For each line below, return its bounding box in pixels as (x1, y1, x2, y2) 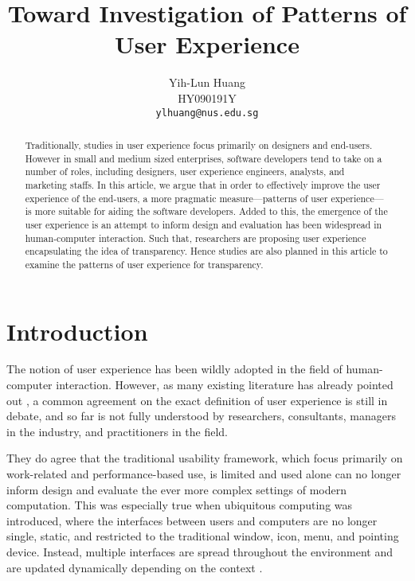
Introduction (6, 314, 148, 347)
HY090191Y (178, 89, 237, 106)
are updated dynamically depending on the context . (6, 559, 263, 575)
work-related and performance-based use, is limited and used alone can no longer (6, 466, 401, 482)
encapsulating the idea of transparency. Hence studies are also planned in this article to (25, 244, 388, 258)
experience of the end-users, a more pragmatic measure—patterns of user (25, 191, 328, 205)
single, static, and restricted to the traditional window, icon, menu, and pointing (6, 528, 399, 544)
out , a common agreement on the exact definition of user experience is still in (6, 392, 388, 408)
